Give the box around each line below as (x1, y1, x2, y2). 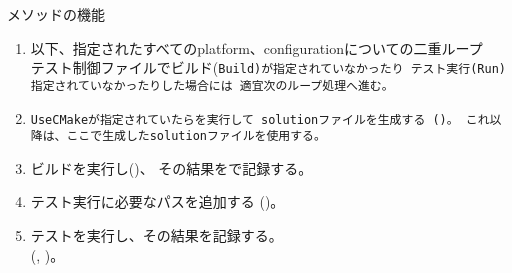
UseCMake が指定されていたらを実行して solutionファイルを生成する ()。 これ (30, 112, 490, 127)
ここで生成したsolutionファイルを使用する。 (66, 129, 326, 144)
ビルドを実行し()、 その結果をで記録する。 (30, 157, 313, 178)
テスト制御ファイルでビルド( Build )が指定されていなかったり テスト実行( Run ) (30, 57, 506, 78)
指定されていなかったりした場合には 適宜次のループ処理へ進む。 (30, 78, 394, 93)
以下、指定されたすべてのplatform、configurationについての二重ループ (30, 37, 483, 58)
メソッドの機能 (7, 4, 105, 24)
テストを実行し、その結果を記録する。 (30, 225, 283, 245)
